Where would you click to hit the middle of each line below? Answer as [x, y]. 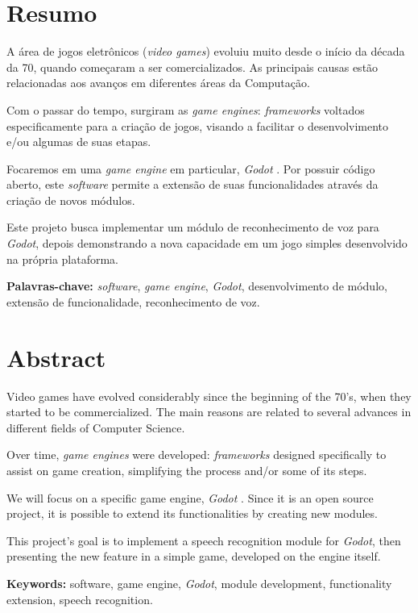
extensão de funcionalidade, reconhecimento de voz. [133, 301]
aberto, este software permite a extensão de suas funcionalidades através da [192, 184]
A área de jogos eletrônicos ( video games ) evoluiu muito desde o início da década [206, 51]
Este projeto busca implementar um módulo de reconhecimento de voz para [193, 227]
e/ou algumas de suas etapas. [79, 142]
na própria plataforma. [62, 259]
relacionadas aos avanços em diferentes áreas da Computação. [158, 83]
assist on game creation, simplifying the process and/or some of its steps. [187, 470]
